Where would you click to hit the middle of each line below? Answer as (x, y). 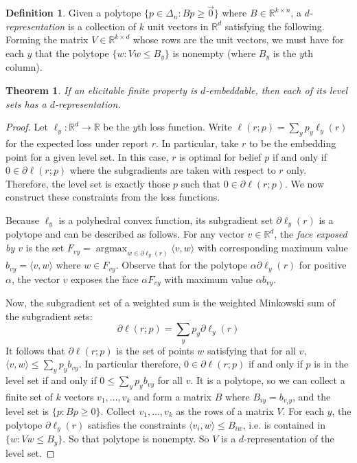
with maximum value (209, 279)
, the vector (35, 279)
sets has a (26, 103)
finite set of (29, 396)
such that (201, 183)
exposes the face (105, 279)
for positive (323, 265)
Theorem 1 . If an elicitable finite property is (101, 90)
